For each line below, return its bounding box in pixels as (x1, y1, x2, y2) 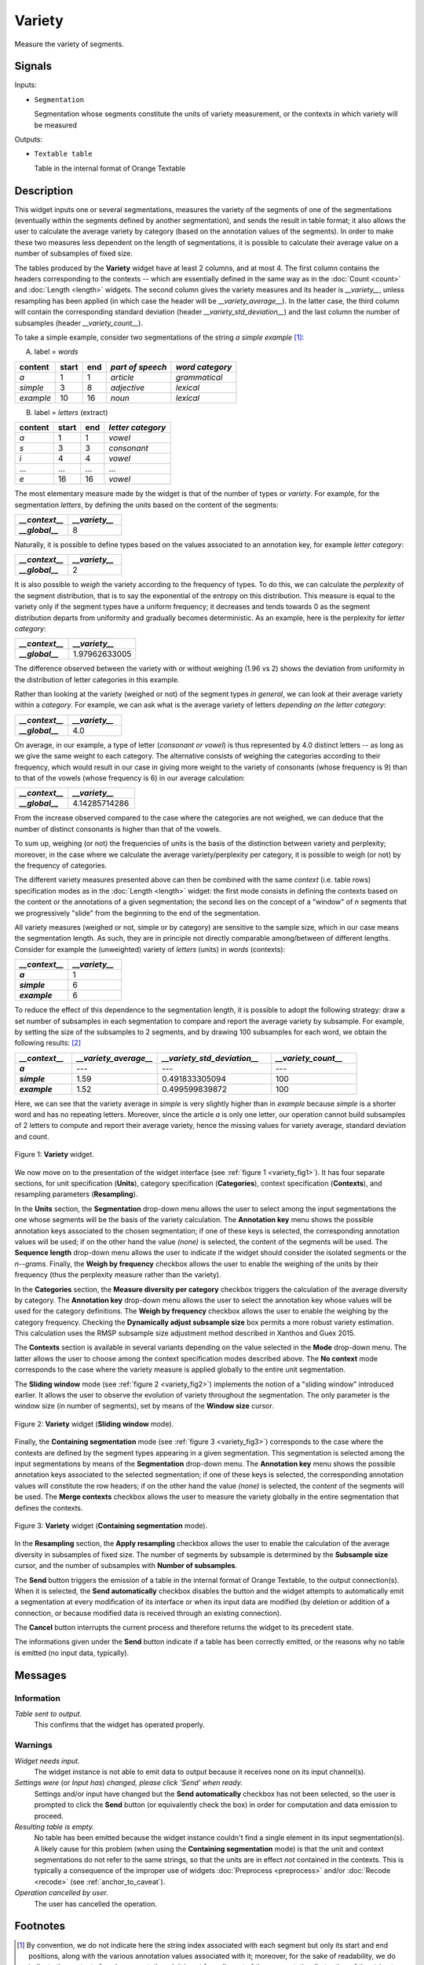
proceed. (34, 1811, 64, 1820)
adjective (110, 382, 145, 393)
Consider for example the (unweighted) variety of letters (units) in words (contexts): (14, 944, 286, 954)
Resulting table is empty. (14, 1822, 94, 1831)
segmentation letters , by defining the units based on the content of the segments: (14, 500, 279, 509)
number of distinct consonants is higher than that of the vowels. (14, 824, 221, 833)
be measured (34, 120, 78, 130)
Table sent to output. (14, 1710, 82, 1719)
